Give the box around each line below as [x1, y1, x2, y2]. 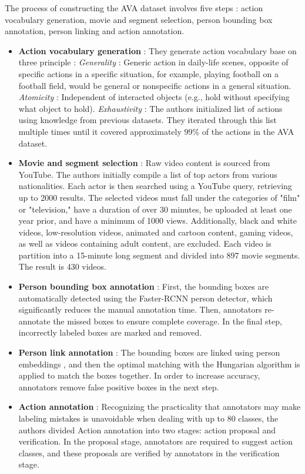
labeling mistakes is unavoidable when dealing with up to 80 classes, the [18, 412, 279, 424]
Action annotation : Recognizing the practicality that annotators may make [18, 400, 301, 413]
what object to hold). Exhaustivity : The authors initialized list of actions [18, 102, 283, 114]
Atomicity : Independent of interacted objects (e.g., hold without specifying [18, 91, 290, 103]
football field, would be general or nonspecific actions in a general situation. [18, 79, 291, 91]
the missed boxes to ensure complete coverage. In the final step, [53, 314, 282, 327]
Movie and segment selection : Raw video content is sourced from [18, 157, 270, 169]
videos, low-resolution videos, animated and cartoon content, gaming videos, [18, 226, 293, 238]
